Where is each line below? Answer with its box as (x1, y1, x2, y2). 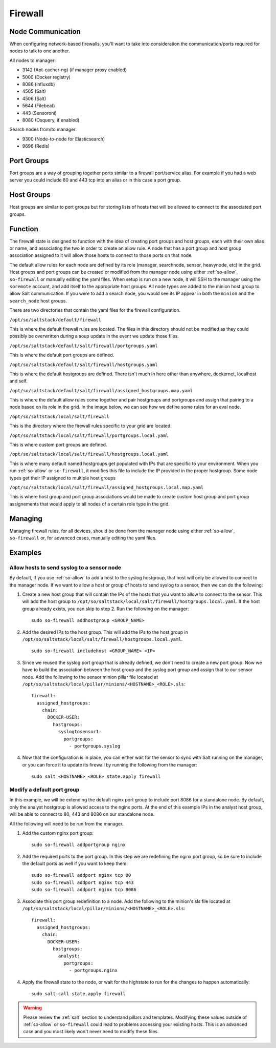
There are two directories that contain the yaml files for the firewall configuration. (9, 307, 181, 313)
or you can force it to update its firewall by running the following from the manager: (22, 761, 197, 768)
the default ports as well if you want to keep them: (22, 860, 128, 866)
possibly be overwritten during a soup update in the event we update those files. (9, 333, 179, 339)
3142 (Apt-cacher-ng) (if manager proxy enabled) (22, 67, 127, 73)
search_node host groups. (9, 297, 67, 304)
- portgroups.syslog (69, 743, 121, 749)
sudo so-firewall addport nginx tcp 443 (31, 879, 134, 885)
